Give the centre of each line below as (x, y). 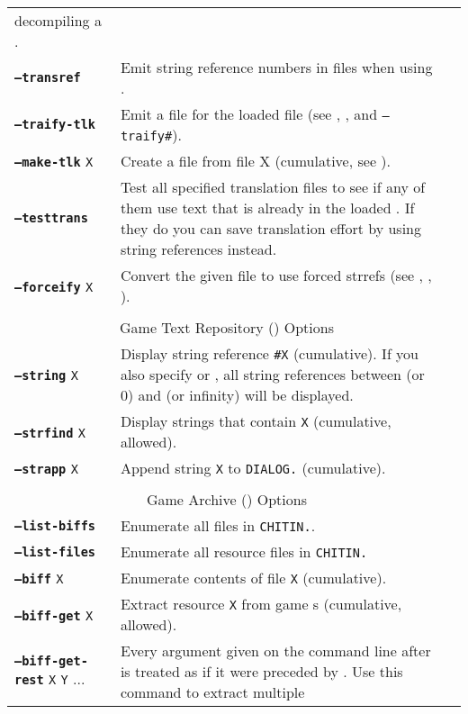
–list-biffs (55, 525)
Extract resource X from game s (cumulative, (261, 604)
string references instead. (198, 249)
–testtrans (51, 218)
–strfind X (50, 433)
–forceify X (54, 287)
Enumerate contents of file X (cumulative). (253, 578)
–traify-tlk (55, 124)
